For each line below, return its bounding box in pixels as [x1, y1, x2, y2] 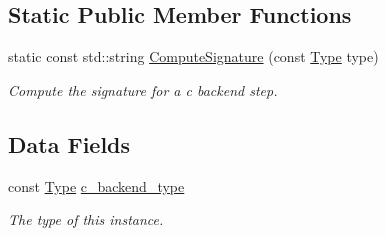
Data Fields [8, 128, 131, 159]
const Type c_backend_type [8, 175, 185, 196]
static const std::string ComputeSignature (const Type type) [8, 46, 379, 67]
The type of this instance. [8, 209, 164, 230]
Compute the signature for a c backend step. [8, 79, 278, 100]
